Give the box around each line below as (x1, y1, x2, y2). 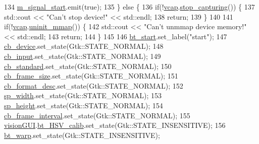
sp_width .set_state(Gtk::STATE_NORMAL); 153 (4, 90, 162, 101)
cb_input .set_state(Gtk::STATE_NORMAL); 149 (4, 50, 161, 61)
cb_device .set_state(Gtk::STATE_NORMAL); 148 (4, 41, 164, 51)
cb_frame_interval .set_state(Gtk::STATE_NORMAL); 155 (4, 110, 190, 120)
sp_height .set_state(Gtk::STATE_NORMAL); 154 (4, 100, 163, 110)
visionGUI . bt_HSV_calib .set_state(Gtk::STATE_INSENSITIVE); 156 (4, 120, 226, 130)
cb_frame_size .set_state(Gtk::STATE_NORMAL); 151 (4, 70, 178, 81)
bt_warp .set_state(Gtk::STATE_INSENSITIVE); (4, 129, 160, 140)
